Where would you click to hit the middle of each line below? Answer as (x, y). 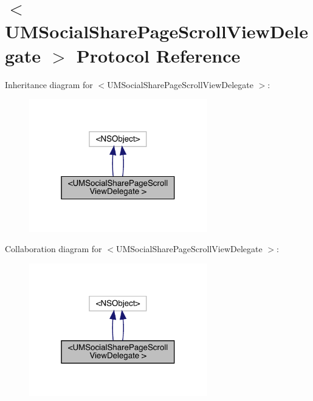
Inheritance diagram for (49, 84)
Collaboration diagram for (53, 249)
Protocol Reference (158, 55)
